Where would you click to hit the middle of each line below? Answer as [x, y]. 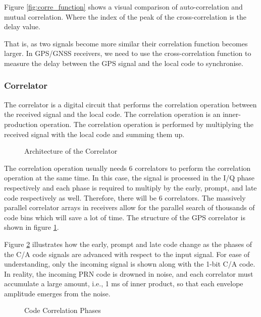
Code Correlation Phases [63, 310]
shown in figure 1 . [32, 227]
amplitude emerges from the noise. [57, 293]
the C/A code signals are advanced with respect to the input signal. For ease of [127, 254]
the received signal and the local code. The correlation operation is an [112, 114]
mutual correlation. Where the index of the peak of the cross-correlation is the [125, 16]
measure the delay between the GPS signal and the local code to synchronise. [124, 63]
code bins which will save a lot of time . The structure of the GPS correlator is [125, 217]
